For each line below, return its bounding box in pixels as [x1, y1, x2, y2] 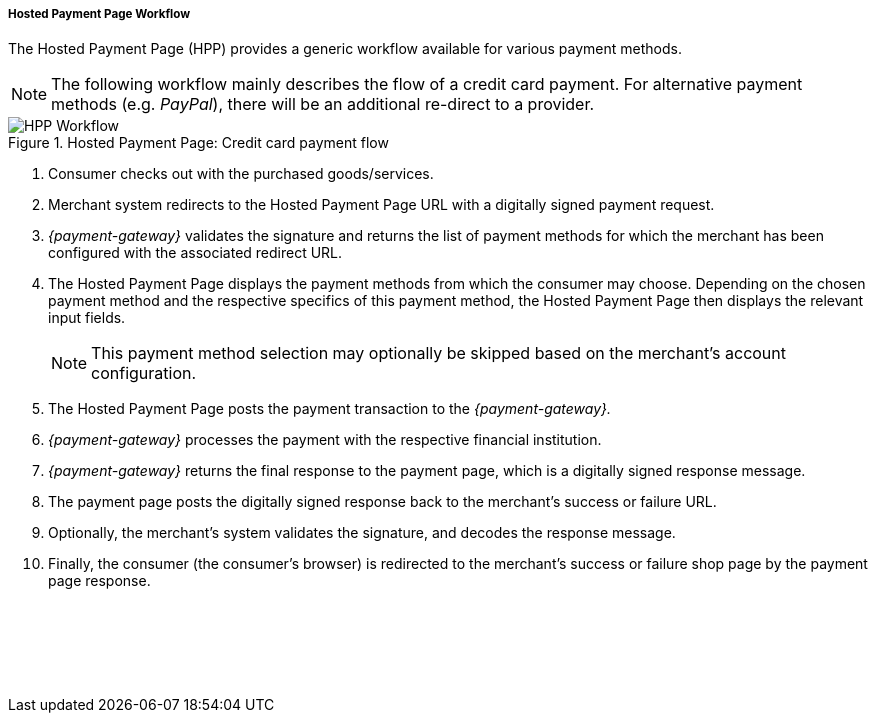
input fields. [48, 309, 126, 327]
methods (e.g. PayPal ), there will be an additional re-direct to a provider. [51, 94, 595, 115]
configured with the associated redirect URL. [48, 244, 343, 262]
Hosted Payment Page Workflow [8, 7, 191, 21]
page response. [48, 572, 151, 590]
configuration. [91, 363, 197, 384]
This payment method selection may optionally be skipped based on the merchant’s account [91, 343, 787, 364]
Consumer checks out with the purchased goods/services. [48, 165, 434, 183]
